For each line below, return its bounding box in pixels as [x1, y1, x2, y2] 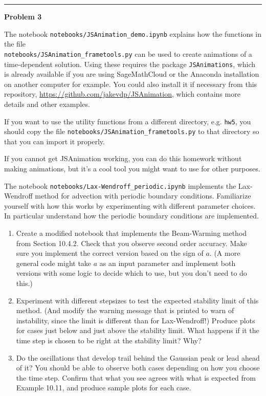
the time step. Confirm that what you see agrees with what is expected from [16, 372, 256, 383]
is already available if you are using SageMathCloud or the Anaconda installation [4, 69, 259, 79]
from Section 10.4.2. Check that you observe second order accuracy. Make [16, 237, 247, 248]
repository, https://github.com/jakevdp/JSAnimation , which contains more [4, 89, 240, 99]
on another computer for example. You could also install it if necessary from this [4, 78, 257, 89]
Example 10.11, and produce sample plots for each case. [16, 382, 191, 393]
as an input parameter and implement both [99, 257, 236, 268]
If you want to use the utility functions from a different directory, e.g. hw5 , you [4, 116, 251, 126]
